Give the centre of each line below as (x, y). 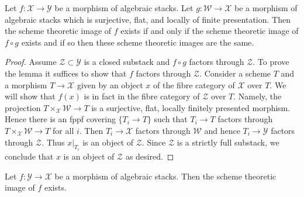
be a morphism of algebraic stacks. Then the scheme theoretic (165, 176)
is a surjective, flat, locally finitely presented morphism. (191, 107)
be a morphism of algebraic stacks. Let (124, 8)
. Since (154, 142)
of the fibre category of (194, 84)
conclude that (29, 156)
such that (171, 119)
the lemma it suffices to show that (66, 73)
